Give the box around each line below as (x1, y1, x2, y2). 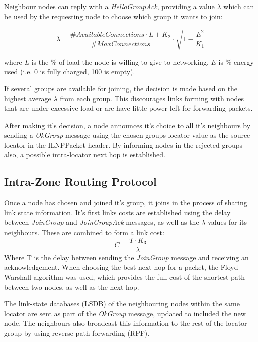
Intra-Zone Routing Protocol (4, 174, 157, 189)
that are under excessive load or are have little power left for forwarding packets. (4, 103, 253, 113)
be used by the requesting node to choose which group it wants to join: (4, 11, 223, 21)
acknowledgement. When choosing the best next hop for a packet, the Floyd (4, 262, 238, 272)
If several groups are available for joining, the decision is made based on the (4, 83, 238, 93)
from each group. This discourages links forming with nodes (60, 93, 244, 103)
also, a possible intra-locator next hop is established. (4, 149, 165, 160)
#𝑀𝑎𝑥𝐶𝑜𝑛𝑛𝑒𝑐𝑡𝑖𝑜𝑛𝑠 (91, 40, 151, 48)
